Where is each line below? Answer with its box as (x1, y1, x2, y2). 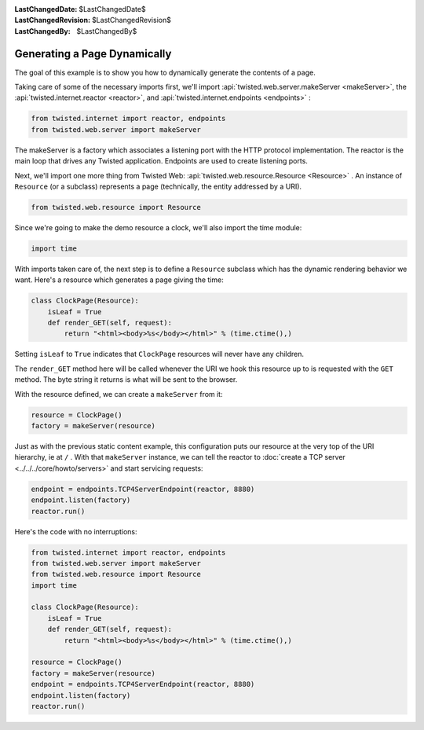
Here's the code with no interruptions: (14, 526, 137, 536)
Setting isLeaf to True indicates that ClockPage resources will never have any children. (14, 350, 305, 359)
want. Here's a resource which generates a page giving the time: (14, 275, 224, 284)
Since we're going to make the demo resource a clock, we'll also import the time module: (14, 222, 302, 232)
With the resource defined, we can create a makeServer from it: (14, 389, 223, 398)
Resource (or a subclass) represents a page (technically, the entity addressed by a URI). (14, 182, 302, 191)
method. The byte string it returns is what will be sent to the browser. (14, 375, 238, 384)
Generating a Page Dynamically (14, 47, 172, 61)
